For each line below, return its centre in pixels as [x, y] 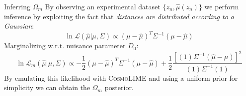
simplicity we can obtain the [47, 87]
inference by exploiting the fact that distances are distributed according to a [119, 16]
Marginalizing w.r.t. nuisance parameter [65, 46]
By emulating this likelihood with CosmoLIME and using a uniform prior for [121, 78]
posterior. [119, 87]
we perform [222, 6]
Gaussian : [19, 26]
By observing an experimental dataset [103, 6]
